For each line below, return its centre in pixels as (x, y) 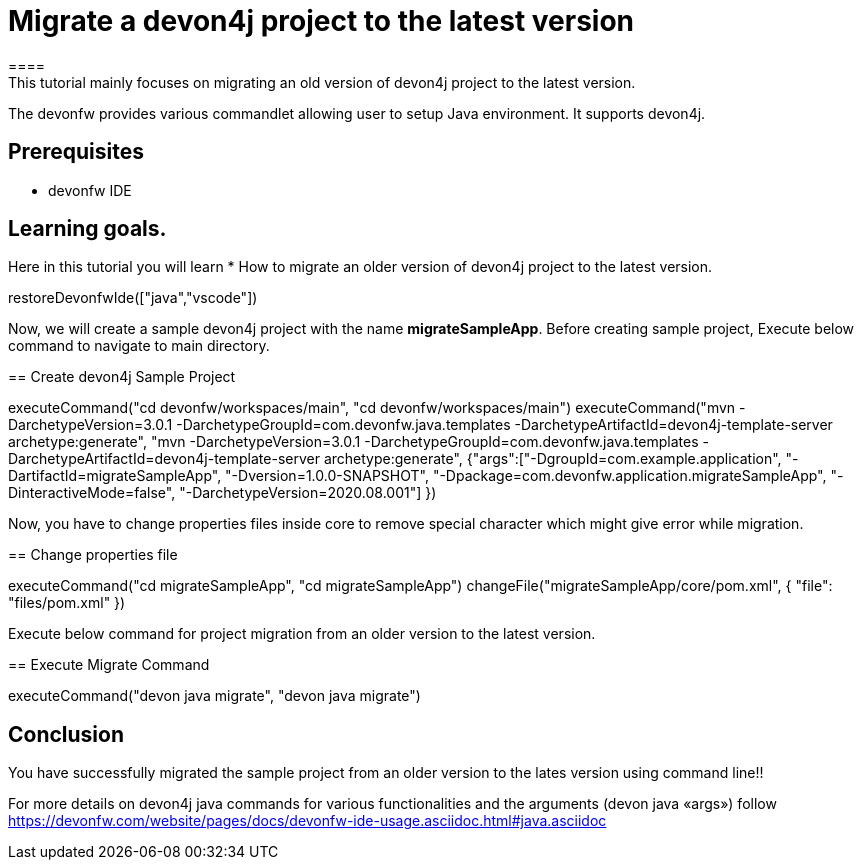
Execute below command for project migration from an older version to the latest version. (302, 634)
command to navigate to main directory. (139, 346)
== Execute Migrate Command (109, 665)
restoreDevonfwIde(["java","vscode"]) (133, 298)
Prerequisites (76, 152)
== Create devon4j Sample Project (122, 377)
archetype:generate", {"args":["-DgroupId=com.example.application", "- (561, 459)
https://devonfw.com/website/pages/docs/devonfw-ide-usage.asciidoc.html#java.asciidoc (307, 821)
